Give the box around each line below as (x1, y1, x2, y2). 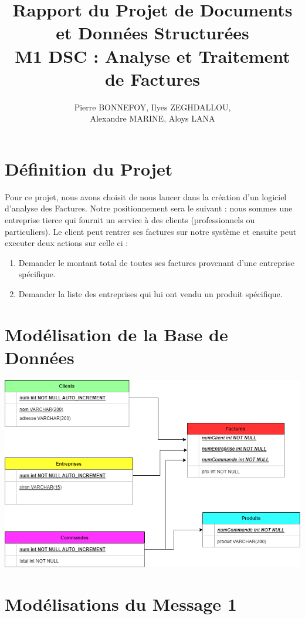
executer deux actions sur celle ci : (5, 237, 128, 249)
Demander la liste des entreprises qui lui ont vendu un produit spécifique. (18, 287, 283, 300)
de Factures (104, 66, 201, 90)
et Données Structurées (56, 21, 249, 45)
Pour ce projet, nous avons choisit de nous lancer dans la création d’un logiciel (5, 190, 287, 203)
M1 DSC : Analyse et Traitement (15, 43, 290, 68)
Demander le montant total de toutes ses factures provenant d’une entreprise (18, 256, 294, 268)
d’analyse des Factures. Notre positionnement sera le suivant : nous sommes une (5, 202, 293, 214)
